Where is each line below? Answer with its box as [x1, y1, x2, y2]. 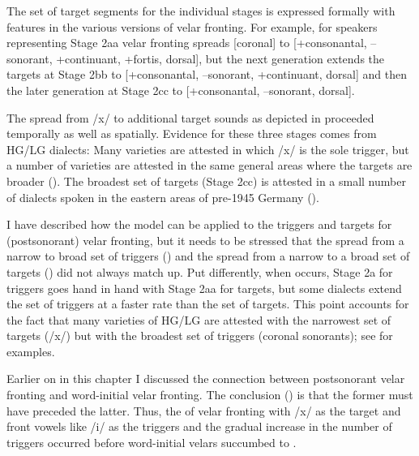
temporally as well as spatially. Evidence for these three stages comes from [6, 125, 377, 142]
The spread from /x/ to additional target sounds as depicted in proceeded [6, 109, 374, 126]
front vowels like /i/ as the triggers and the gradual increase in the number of [6, 418, 392, 435]
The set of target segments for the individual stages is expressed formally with [6, 2, 395, 19]
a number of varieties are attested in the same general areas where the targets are [6, 157, 413, 174]
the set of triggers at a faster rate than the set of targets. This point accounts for [6, 295, 409, 312]
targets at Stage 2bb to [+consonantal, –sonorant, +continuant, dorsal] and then [6, 66, 407, 83]
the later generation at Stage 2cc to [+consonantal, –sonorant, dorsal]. [6, 81, 355, 98]
